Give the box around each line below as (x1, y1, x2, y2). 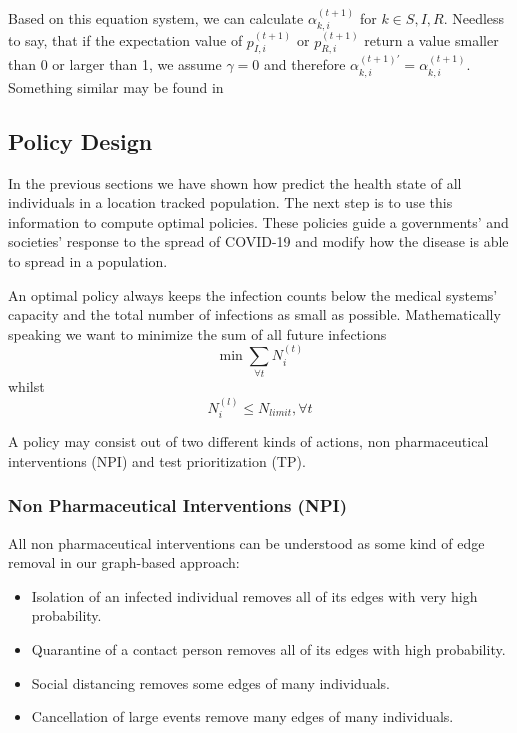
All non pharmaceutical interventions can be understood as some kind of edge (8, 532, 485, 553)
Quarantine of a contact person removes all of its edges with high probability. (31, 639, 506, 660)
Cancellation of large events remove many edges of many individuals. (31, 706, 454, 727)
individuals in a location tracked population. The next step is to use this (8, 192, 453, 213)
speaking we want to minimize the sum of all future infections (8, 323, 387, 344)
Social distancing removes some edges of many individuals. (31, 672, 390, 693)
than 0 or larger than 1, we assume (8, 54, 222, 75)
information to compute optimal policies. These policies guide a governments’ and (8, 211, 509, 232)
